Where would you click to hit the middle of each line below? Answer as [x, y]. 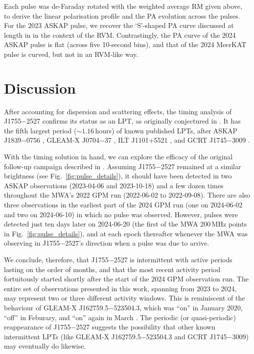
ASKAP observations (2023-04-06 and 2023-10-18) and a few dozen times [114, 185]
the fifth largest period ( [40, 130]
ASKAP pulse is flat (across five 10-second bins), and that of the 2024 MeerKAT [125, 44]
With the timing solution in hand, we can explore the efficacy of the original [118, 157]
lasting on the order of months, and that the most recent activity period [112, 269]
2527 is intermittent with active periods [173, 259]
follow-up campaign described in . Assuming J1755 [80, 166]
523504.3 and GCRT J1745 [186, 336]
